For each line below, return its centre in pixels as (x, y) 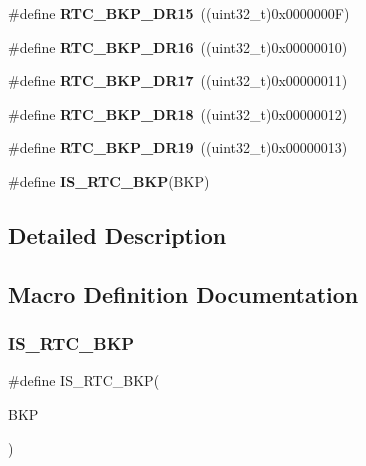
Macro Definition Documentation (183, 293)
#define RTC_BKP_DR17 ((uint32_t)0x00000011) (178, 80)
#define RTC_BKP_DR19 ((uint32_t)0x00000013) (178, 147)
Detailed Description (117, 234)
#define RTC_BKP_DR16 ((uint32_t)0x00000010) (178, 46)
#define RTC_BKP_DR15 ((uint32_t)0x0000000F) (179, 13)
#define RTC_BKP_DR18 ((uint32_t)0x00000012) (178, 113)
